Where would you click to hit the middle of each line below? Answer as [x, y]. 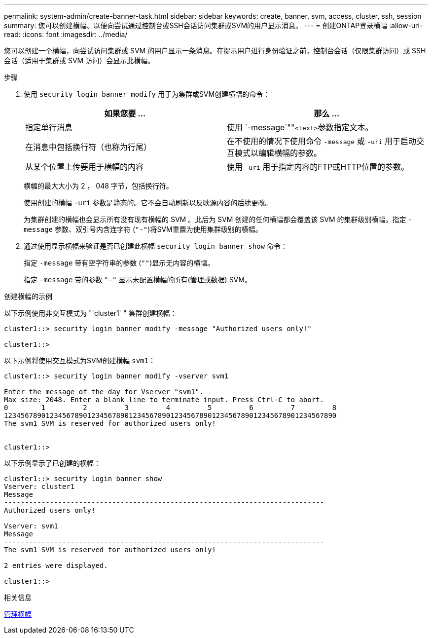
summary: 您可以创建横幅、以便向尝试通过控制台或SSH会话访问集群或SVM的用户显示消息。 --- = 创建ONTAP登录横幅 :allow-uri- [214, 25]
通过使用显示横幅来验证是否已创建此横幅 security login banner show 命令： [156, 246]
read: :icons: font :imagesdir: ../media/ [66, 34]
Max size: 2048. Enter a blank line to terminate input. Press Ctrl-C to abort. [164, 400]
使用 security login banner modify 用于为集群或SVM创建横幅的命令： [147, 94]
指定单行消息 [49, 127]
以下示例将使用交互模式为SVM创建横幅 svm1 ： [80, 360]
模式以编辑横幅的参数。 [278, 153]
